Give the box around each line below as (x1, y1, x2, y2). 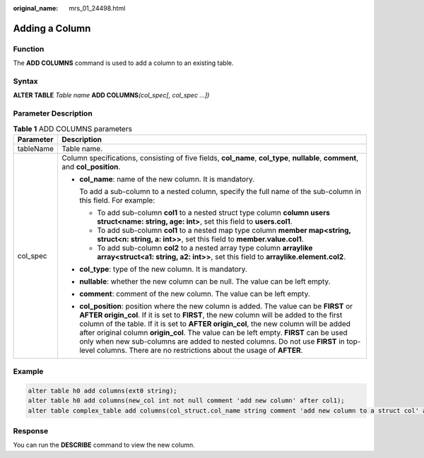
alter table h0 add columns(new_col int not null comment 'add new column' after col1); (28, 397, 346, 405)
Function (13, 44, 45, 54)
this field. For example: (78, 195, 155, 205)
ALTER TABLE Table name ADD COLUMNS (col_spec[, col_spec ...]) (13, 91, 210, 100)
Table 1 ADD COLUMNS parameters (13, 123, 132, 133)
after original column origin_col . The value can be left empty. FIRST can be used (78, 327, 348, 337)
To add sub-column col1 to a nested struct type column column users (96, 207, 330, 217)
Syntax (13, 76, 38, 86)
